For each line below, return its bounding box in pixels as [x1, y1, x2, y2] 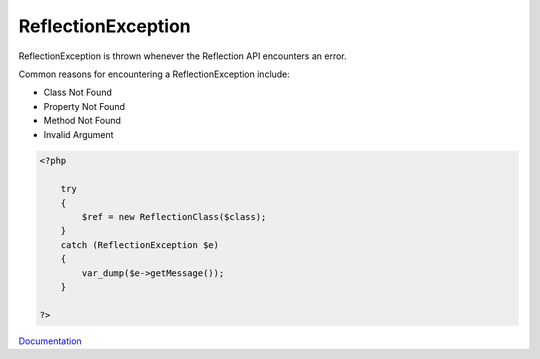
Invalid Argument [43, 128, 114, 140]
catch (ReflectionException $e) [60, 239, 220, 250]
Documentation [18, 335, 82, 347]
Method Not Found [43, 115, 122, 127]
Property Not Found [43, 100, 125, 112]
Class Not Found [43, 86, 112, 99]
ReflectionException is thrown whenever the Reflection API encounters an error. [18, 50, 347, 62]
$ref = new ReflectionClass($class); [81, 211, 267, 223]
